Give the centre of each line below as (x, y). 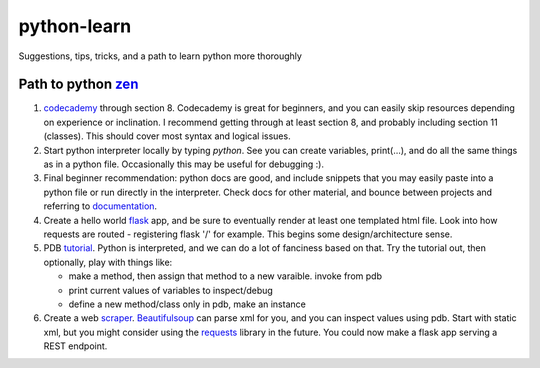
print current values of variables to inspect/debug (171, 290)
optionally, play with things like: (108, 262)
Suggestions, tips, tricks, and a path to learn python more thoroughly (160, 56)
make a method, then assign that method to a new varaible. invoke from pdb (225, 276)
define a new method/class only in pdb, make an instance (187, 304)
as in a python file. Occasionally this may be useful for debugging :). (184, 164)
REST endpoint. (75, 346)
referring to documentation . (100, 206)
